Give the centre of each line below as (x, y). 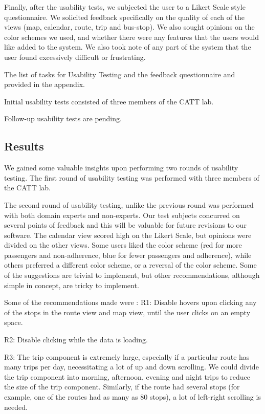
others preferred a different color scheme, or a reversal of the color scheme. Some (130, 265)
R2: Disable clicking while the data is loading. (76, 340)
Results (24, 146)
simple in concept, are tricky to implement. (72, 285)
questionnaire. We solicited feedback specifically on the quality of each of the (125, 17)
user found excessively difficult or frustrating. (75, 57)
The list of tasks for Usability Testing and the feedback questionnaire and (120, 74)
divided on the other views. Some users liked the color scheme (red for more (123, 245)
